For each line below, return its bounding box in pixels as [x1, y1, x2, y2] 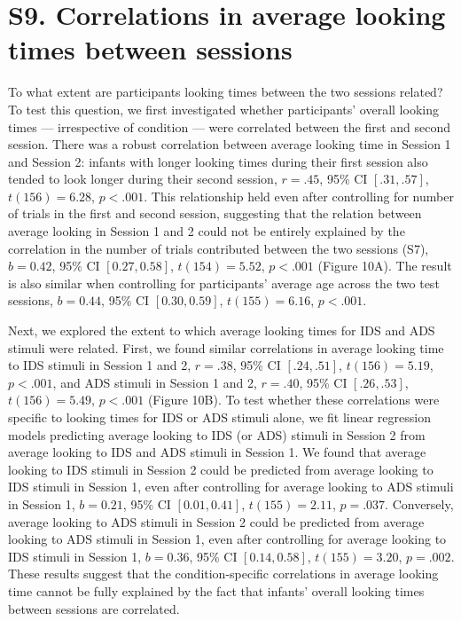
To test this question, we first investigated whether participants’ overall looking [8, 99, 439, 118]
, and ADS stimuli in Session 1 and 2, [52, 373, 257, 391]
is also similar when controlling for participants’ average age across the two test [8, 273, 440, 292]
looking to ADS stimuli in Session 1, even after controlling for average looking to [8, 530, 447, 548]
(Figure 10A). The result [317, 256, 452, 275]
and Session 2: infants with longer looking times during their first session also [8, 152, 428, 170]
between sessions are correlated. [8, 599, 180, 617]
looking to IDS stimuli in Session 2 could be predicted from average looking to [8, 460, 434, 478]
